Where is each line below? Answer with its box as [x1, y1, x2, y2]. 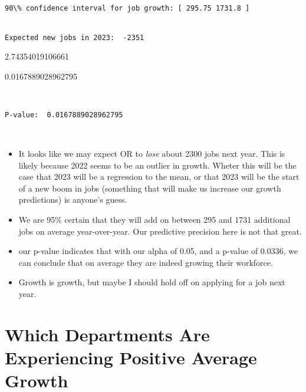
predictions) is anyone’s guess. [18, 193, 127, 206]
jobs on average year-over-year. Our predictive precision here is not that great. [18, 225, 302, 237]
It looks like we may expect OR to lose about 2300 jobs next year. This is [18, 147, 285, 160]
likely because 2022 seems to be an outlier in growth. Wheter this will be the [18, 159, 297, 171]
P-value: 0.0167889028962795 [5, 110, 123, 119]
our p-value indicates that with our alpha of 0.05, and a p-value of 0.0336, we [18, 245, 298, 257]
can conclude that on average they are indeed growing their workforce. [18, 256, 273, 268]
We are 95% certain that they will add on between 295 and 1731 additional [18, 213, 291, 225]
